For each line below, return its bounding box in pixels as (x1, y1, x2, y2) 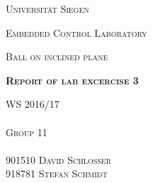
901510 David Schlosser (6, 152, 111, 167)
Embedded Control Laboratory (6, 25, 147, 40)
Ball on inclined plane (6, 49, 108, 64)
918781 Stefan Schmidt (6, 166, 108, 181)
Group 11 (6, 124, 47, 139)
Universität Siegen (6, 1, 89, 16)
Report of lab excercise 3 (6, 72, 139, 87)
